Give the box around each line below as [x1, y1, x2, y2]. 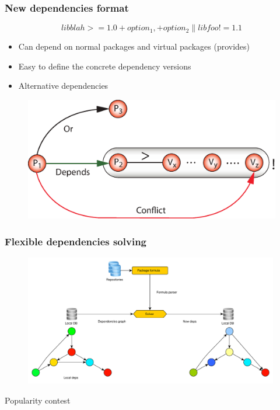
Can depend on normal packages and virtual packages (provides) [18, 40, 250, 53]
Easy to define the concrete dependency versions [18, 60, 191, 72]
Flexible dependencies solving [5, 234, 147, 248]
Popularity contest [5, 394, 71, 406]
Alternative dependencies [18, 79, 108, 92]
